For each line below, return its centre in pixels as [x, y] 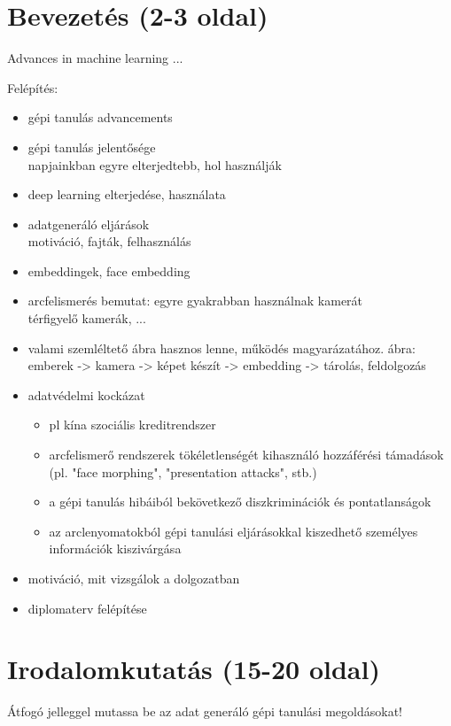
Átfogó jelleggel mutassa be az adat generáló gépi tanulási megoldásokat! [205, 711]
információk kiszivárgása [115, 548]
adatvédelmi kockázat [86, 394]
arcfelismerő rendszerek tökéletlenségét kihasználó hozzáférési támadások [246, 455]
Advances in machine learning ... [95, 58]
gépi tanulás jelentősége [92, 147]
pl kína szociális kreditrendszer [132, 425]
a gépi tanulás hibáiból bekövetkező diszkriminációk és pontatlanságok [240, 502]
